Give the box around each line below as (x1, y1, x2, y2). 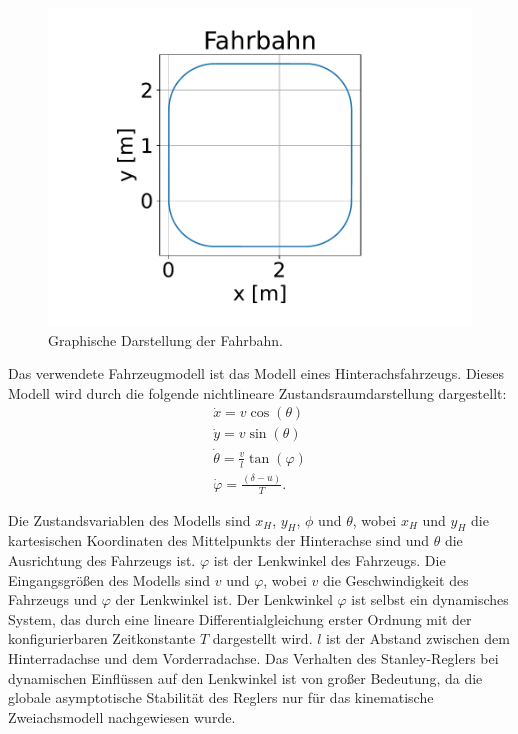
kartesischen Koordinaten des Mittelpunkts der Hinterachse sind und (8, 530, 430, 551)
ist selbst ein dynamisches (351, 589, 509, 610)
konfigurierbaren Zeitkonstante (8, 628, 196, 649)
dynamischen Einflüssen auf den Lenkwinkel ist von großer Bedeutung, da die (8, 667, 483, 688)
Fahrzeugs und (8, 589, 97, 610)
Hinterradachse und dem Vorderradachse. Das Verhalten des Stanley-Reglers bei (8, 648, 499, 669)
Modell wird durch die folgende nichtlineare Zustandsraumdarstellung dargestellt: (8, 382, 507, 403)
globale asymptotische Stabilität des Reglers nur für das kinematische (8, 687, 434, 708)
